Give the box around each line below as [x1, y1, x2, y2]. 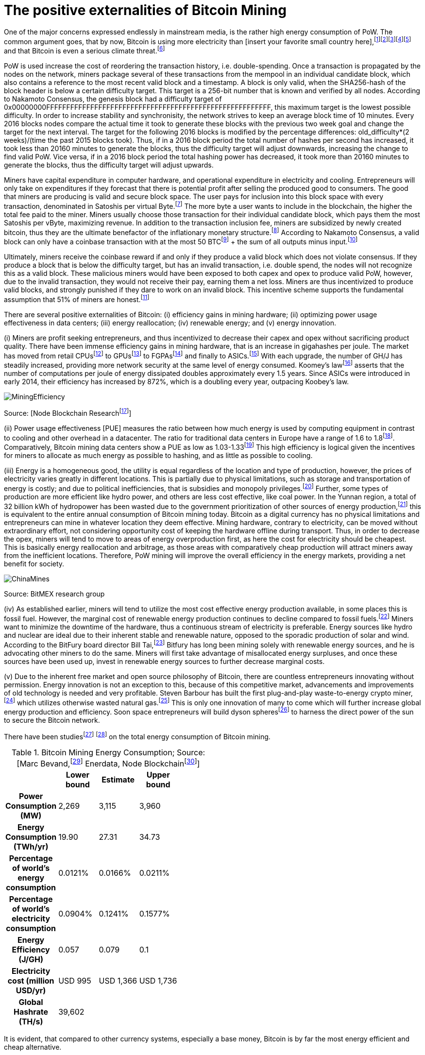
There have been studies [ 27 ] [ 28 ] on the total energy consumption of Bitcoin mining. [4, 731, 271, 741]
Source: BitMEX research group [4, 590, 105, 598]
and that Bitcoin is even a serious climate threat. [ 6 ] [4, 45, 165, 55]
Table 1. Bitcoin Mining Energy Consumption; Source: [11, 747, 205, 757]
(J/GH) [18, 954, 43, 964]
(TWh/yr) [13, 841, 49, 851]
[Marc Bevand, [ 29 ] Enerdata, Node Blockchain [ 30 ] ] [17, 757, 200, 768]
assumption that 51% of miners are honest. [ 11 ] [4, 294, 150, 304]
